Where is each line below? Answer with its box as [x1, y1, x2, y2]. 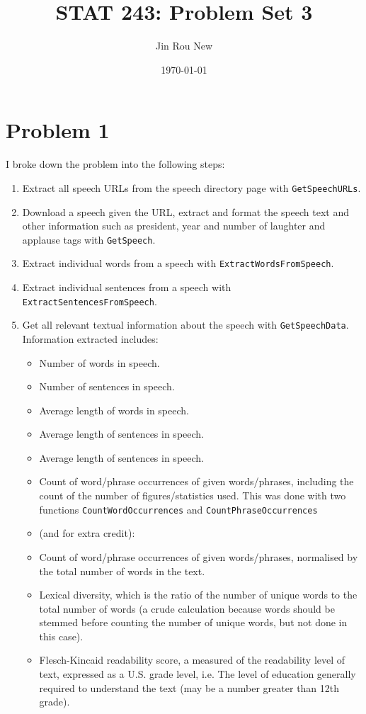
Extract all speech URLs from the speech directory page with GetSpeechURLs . [22, 180, 361, 195]
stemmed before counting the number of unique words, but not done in [39, 615, 348, 630]
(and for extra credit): [39, 526, 135, 540]
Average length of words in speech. [39, 402, 189, 417]
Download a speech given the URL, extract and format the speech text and [22, 204, 350, 219]
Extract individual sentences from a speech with [22, 280, 231, 294]
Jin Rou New [155, 38, 213, 53]
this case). [39, 628, 84, 643]
